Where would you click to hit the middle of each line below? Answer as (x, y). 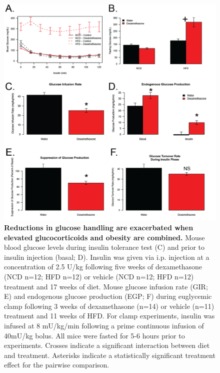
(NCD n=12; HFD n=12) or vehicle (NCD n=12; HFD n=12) (99, 276)
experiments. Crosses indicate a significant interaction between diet (107, 345)
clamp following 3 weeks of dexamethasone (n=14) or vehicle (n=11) (109, 306)
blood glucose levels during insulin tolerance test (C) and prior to (104, 247)
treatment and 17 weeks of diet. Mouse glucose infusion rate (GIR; (106, 286)
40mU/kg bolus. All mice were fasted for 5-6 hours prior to (94, 335)
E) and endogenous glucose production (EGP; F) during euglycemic (108, 296)
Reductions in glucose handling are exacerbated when (99, 228)
